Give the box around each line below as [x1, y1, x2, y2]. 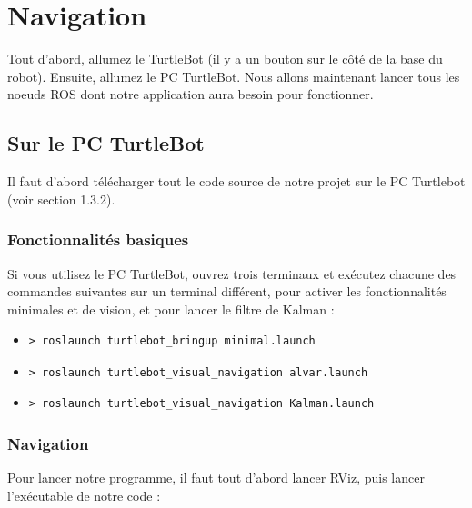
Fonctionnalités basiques [7, 228, 189, 251]
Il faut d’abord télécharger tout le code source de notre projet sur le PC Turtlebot [7, 172, 466, 191]
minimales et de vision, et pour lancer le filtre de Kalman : [7, 299, 335, 318]
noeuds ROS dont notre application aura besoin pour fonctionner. [7, 85, 374, 104]
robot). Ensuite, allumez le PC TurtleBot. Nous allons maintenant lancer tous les [7, 66, 460, 85]
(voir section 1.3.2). [7, 189, 115, 208]
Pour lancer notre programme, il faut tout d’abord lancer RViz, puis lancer [7, 468, 425, 487]
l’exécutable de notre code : [7, 485, 161, 504]
